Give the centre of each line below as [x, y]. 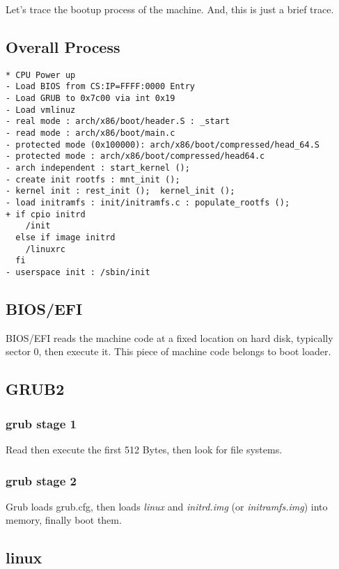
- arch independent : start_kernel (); [98, 168]
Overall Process [63, 46]
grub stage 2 [41, 480]
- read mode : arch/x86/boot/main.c [90, 133]
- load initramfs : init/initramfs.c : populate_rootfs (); [148, 203]
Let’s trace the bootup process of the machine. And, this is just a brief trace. [170, 9]
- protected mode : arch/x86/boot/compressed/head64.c [135, 156]
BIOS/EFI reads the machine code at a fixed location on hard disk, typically [169, 337]
